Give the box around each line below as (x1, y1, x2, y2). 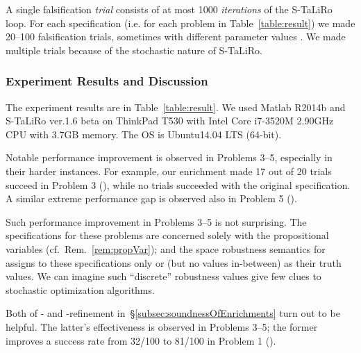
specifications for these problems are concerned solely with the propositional (6, 228, 329, 243)
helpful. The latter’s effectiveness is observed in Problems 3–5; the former (6, 319, 318, 334)
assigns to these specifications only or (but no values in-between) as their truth (6, 255, 342, 270)
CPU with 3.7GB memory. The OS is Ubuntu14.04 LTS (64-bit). (6, 126, 282, 141)
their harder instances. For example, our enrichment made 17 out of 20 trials (6, 163, 332, 178)
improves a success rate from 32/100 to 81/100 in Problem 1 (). (6, 333, 276, 347)
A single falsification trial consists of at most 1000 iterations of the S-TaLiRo (6, 2, 333, 16)
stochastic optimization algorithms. (6, 282, 155, 297)
